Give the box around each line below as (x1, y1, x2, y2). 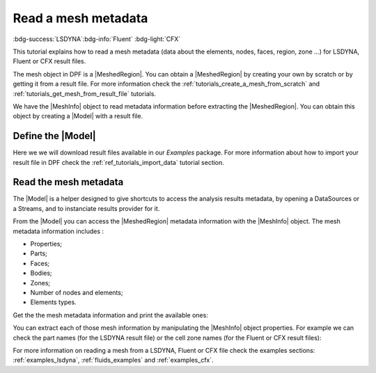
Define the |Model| (13, 130, 97, 142)
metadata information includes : (13, 227, 104, 235)
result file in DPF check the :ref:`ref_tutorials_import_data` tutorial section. (13, 158, 224, 166)
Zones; (30, 278, 51, 287)
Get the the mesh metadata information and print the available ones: (13, 310, 208, 319)
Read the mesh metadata (13, 176, 124, 188)
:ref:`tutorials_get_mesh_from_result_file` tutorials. (13, 89, 157, 97)
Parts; (30, 249, 48, 257)
